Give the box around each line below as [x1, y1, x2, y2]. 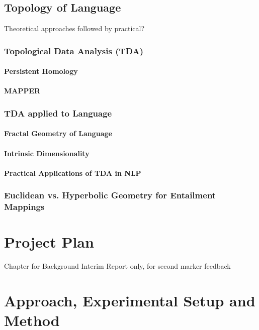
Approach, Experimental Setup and [4, 290, 255, 311]
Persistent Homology [4, 66, 78, 76]
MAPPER [4, 85, 41, 96]
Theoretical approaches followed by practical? [4, 23, 145, 34]
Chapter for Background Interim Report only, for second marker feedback [4, 261, 231, 271]
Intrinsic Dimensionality [4, 148, 90, 158]
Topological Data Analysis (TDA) [4, 44, 143, 57]
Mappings [4, 200, 45, 213]
